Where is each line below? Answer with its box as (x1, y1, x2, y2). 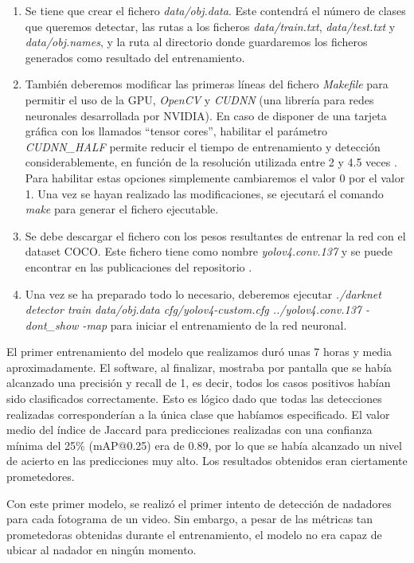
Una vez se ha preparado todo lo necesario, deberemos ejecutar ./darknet (25, 285, 381, 302)
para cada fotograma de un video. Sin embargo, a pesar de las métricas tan (6, 510, 373, 527)
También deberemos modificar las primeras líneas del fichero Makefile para (25, 76, 389, 92)
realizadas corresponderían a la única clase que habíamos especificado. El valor (6, 405, 390, 422)
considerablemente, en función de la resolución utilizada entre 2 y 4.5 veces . (25, 154, 397, 170)
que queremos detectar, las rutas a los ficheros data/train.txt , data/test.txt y (25, 18, 396, 34)
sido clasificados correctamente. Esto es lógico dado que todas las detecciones (6, 390, 382, 407)
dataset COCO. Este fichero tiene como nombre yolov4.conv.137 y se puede (25, 243, 393, 260)
